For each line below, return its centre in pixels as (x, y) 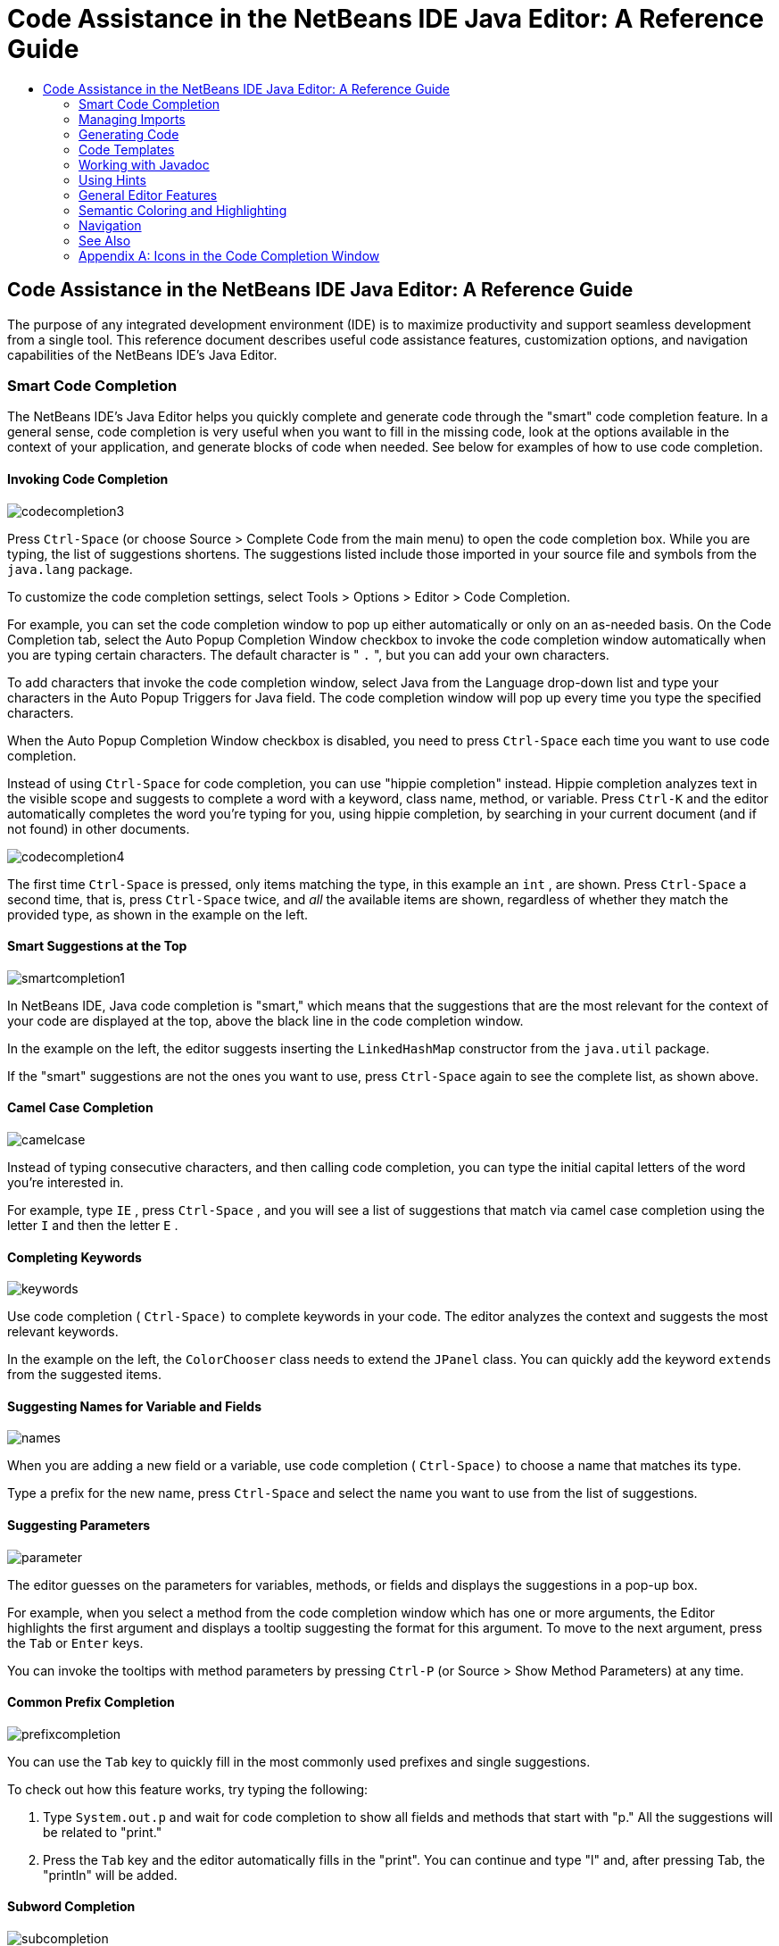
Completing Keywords (75, 1257)
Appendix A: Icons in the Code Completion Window (229, 255)
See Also (105, 240)
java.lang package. (70, 569)
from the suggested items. (84, 1375)
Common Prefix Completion (91, 1702)
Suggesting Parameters (79, 1526)
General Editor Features (148, 195)
